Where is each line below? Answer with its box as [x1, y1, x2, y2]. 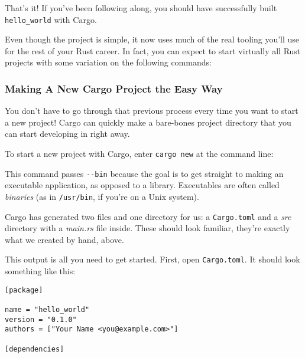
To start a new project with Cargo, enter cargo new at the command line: [5, 147, 274, 160]
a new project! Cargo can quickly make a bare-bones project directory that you [5, 116, 291, 128]
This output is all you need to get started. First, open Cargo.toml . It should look [5, 253, 300, 265]
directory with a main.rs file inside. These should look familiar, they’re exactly [5, 222, 290, 234]
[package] [5, 285, 43, 294]
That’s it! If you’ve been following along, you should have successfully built [5, 2, 277, 14]
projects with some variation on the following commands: [5, 56, 212, 68]
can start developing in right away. [5, 127, 130, 140]
